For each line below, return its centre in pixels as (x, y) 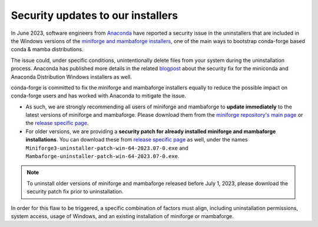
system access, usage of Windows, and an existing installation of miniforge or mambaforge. (122, 216)
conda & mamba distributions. (47, 50)
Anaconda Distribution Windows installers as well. (71, 77)
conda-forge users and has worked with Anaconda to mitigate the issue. (99, 96)
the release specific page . (57, 123)
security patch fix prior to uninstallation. (75, 192)
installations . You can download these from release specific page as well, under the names (137, 140)
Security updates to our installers (95, 15)
